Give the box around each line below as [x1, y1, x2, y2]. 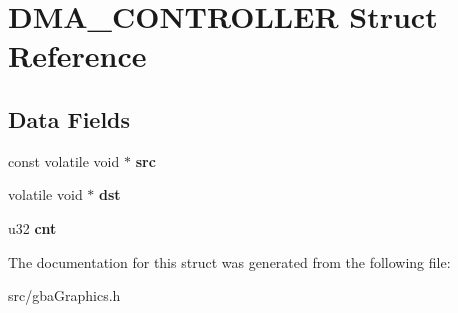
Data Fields [8, 103, 131, 134]
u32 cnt [8, 217, 57, 238]
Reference [8, 35, 147, 76]
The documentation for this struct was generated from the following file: [8, 251, 451, 272]
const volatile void [8, 150, 120, 171]
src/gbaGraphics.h [8, 285, 121, 306]
